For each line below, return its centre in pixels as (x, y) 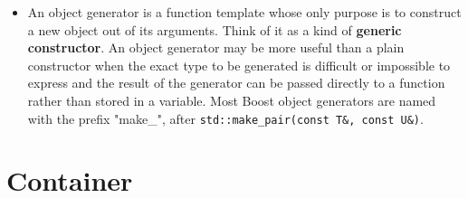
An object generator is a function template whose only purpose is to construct (244, 12)
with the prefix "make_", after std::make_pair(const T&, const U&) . (225, 118)
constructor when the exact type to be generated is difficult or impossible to (239, 65)
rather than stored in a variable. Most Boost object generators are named (232, 100)
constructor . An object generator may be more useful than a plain (216, 47)
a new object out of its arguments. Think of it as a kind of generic (215, 29)
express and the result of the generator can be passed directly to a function (236, 83)
